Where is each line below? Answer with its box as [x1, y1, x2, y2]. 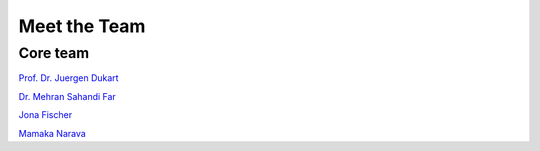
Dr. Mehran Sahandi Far [18, 90, 117, 102]
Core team [18, 44, 90, 62]
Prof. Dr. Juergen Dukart [18, 72, 119, 84]
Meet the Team [18, 15, 146, 37]
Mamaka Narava [18, 127, 87, 139]
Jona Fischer [18, 109, 73, 121]
